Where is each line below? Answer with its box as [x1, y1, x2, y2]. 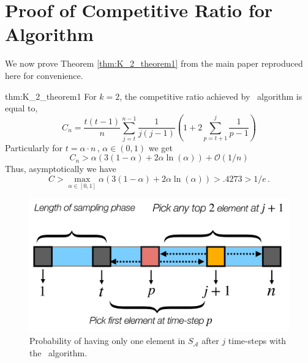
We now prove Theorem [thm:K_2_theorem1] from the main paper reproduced [5, 57, 303, 70]
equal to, [5, 102, 38, 114]
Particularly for [5, 141, 63, 154]
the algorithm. [29, 346, 88, 359]
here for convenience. [5, 69, 83, 81]
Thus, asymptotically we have [5, 162, 116, 175]
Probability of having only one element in [29, 334, 186, 347]
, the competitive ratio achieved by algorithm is [119, 89, 302, 102]
